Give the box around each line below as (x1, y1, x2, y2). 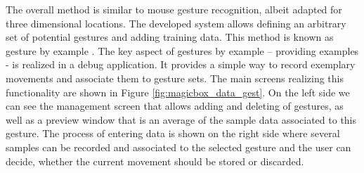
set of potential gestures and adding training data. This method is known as (6, 30, 334, 44)
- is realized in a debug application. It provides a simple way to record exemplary (6, 57, 356, 72)
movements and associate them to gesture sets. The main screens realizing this (6, 70, 344, 85)
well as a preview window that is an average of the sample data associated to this (6, 112, 357, 127)
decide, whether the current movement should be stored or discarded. (6, 153, 304, 168)
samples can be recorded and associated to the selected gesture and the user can (6, 139, 351, 154)
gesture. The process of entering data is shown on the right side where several (6, 126, 340, 141)
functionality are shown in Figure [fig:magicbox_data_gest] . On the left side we (6, 84, 350, 99)
